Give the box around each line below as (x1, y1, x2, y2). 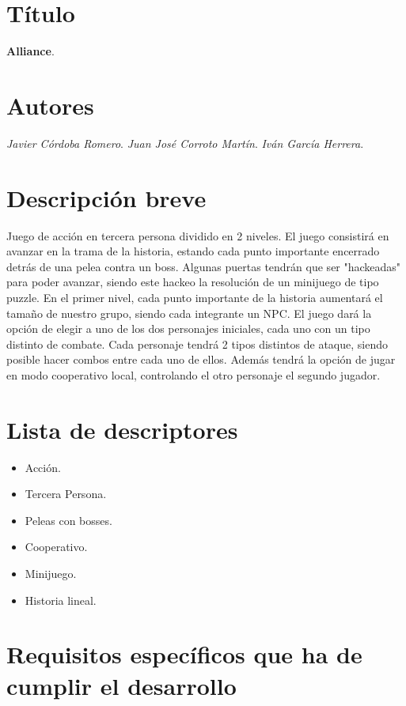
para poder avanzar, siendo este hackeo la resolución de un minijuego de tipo (6, 274, 379, 290)
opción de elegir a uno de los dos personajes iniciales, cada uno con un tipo (6, 320, 370, 337)
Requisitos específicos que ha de (6, 638, 362, 670)
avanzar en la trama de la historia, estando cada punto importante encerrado (6, 243, 380, 259)
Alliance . (6, 43, 55, 59)
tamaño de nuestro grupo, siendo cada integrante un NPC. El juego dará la (6, 304, 372, 321)
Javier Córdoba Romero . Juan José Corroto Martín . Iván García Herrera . (6, 134, 364, 151)
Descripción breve (6, 181, 207, 213)
